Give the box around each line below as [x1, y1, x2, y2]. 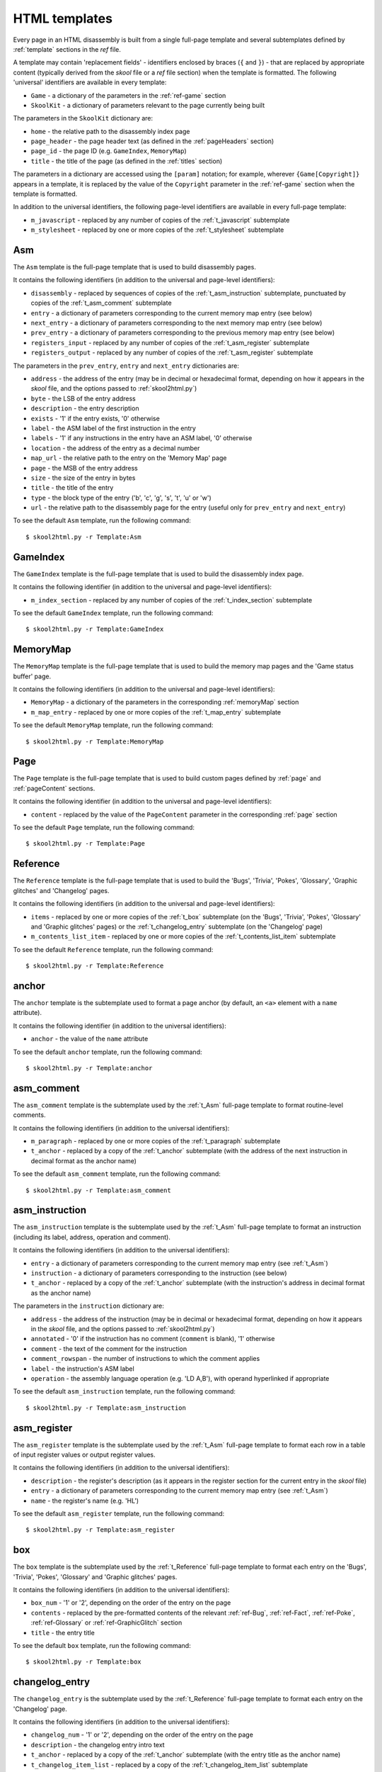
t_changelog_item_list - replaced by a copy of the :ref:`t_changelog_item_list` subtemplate [30, 1760, 308, 1768]
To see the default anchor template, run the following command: [13, 1048, 202, 1056]
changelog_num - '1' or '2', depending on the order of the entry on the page [30, 1730, 254, 1739]
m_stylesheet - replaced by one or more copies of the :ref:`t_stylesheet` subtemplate [30, 225, 284, 234]
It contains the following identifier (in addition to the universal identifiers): [13, 1021, 226, 1030]
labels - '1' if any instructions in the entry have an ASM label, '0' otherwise [30, 434, 253, 442]
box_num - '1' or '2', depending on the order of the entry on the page [30, 1598, 231, 1607]
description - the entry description [30, 404, 139, 413]
